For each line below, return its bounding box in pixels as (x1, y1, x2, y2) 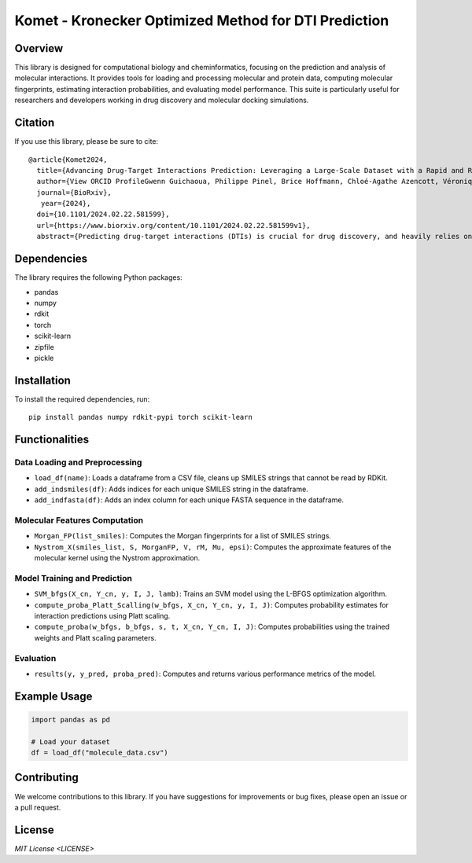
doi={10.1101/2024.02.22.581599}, (36, 210, 170, 219)
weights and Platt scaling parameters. (34, 633, 157, 642)
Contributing (14, 771, 79, 784)
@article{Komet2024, (28, 155, 108, 164)
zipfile (34, 342, 54, 351)
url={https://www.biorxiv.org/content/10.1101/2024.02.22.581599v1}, (36, 221, 311, 230)
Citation (14, 116, 55, 130)
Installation (14, 373, 71, 387)
